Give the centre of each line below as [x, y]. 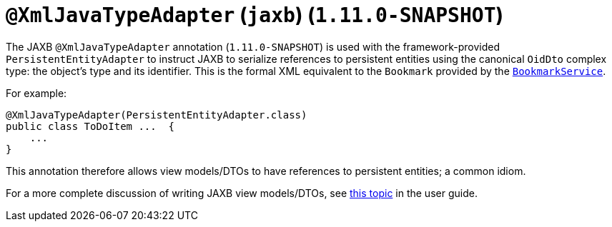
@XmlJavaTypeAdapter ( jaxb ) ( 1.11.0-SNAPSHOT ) [255, 15]
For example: [36, 93]
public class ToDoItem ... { [90, 126]
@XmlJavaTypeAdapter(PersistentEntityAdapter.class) [157, 115]
